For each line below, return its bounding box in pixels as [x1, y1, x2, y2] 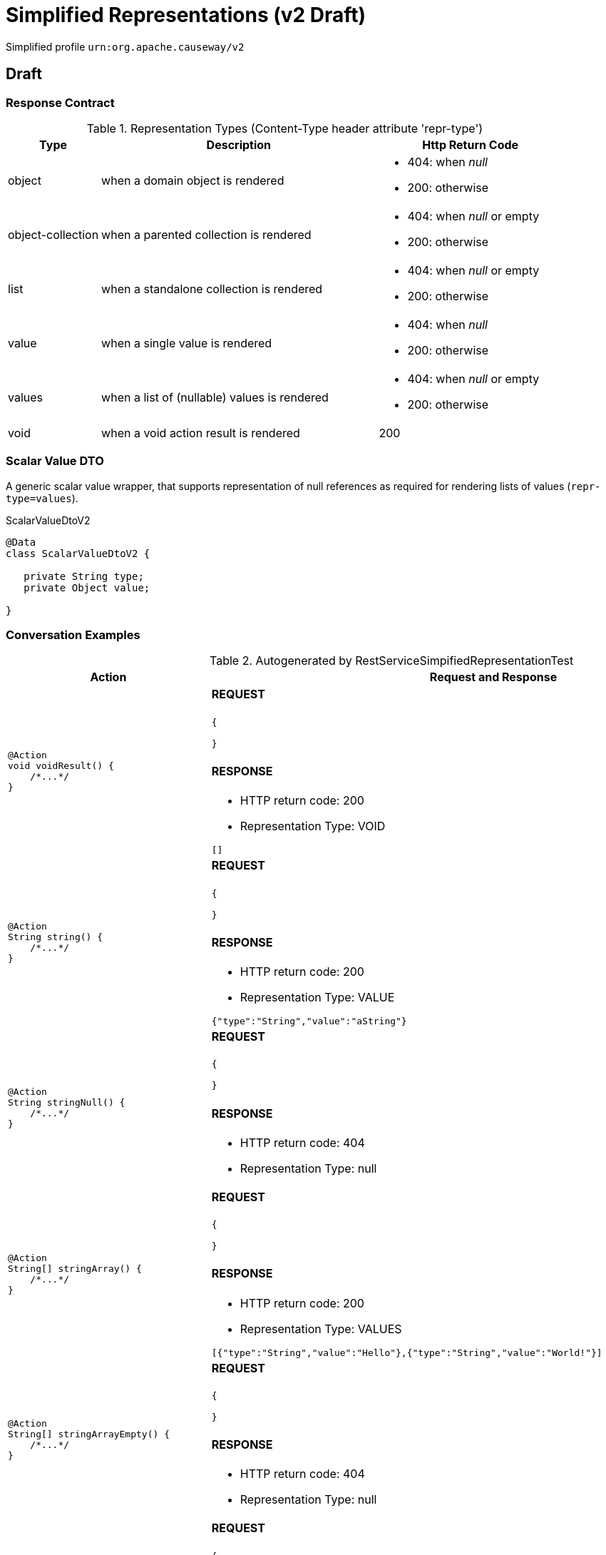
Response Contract [6, 95, 115, 110]
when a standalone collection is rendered [101, 281, 323, 296]
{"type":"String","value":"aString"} [211, 1016, 407, 1027]
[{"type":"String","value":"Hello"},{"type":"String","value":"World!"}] [211, 1347, 602, 1358]
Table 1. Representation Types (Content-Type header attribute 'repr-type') [86, 121, 483, 136]
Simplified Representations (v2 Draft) [6, 3, 366, 27]
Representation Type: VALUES [240, 1321, 402, 1336]
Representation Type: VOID [240, 819, 386, 834]
